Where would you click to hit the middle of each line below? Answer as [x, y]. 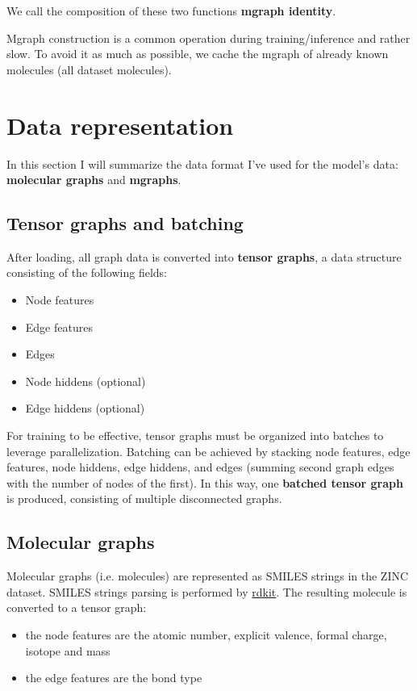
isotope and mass [68, 650]
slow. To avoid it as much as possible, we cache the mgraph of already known [198, 54]
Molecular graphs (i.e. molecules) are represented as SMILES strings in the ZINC [208, 576]
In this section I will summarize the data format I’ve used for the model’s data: [202, 163]
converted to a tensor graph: [77, 607]
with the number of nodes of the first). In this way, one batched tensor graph [205, 482]
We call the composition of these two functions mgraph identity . [171, 10]
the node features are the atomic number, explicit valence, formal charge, [206, 634]
